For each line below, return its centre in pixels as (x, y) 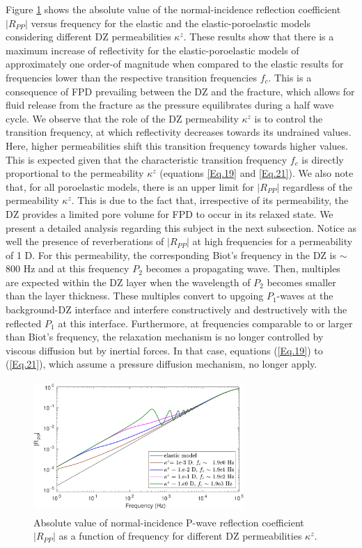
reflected (24, 323)
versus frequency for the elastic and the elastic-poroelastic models (171, 23)
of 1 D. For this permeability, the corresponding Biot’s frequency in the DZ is (171, 255)
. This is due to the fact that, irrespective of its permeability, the (210, 200)
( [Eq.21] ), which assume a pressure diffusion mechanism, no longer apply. (162, 364)
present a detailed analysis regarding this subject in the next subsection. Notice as (181, 227)
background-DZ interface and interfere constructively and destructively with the (176, 310)
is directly (323, 159)
